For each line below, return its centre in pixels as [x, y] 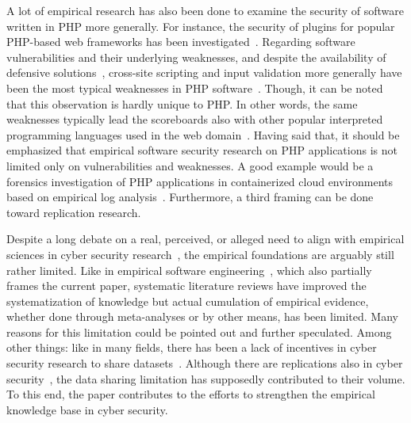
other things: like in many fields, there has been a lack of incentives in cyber [192, 347]
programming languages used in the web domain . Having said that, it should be [203, 134]
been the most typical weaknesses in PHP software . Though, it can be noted [195, 88]
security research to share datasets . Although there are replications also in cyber [205, 363]
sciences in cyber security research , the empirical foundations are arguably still [200, 254]
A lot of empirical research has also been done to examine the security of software [205, 10]
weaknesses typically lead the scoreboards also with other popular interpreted [195, 119]
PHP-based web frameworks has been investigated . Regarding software [181, 42]
